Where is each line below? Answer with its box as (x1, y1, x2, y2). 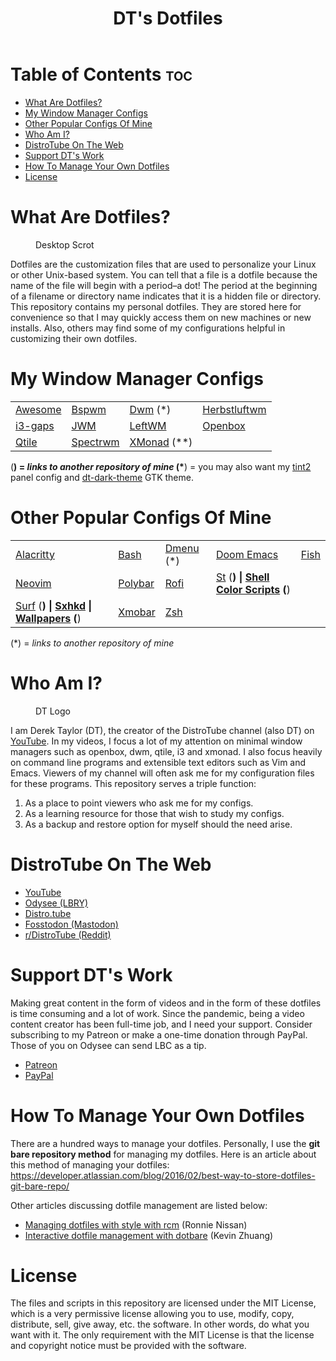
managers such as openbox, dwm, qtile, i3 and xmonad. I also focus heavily (10, 745, 323, 757)
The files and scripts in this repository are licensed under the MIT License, (10, 1297, 317, 1309)
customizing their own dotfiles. (10, 332, 138, 344)
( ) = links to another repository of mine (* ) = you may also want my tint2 (10, 460, 312, 472)
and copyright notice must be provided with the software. (10, 1340, 247, 1352)
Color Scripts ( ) (215, 582, 291, 596)
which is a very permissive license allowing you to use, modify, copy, (10, 1308, 295, 1320)
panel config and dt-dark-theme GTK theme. (10, 471, 194, 483)
